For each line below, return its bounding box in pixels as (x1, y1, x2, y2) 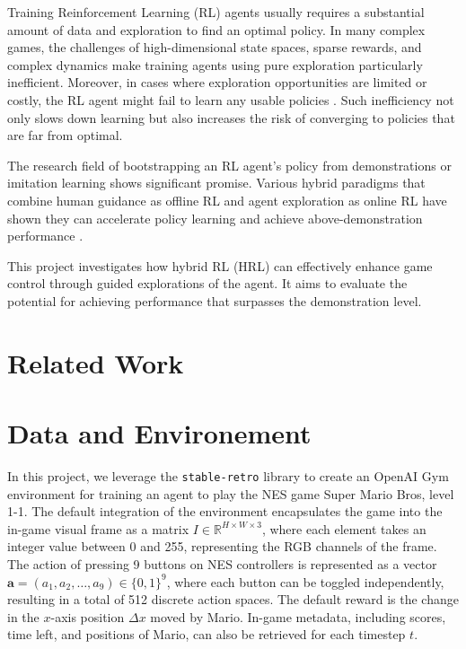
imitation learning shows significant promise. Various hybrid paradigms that (7, 173, 426, 192)
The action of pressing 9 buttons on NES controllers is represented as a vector (7, 555, 437, 574)
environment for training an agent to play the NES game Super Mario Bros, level (7, 484, 454, 503)
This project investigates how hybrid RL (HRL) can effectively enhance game (7, 256, 433, 275)
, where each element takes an (261, 519, 426, 538)
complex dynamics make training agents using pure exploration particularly (7, 55, 423, 74)
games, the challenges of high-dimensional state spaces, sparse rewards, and (7, 38, 422, 57)
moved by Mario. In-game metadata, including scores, (150, 607, 446, 626)
